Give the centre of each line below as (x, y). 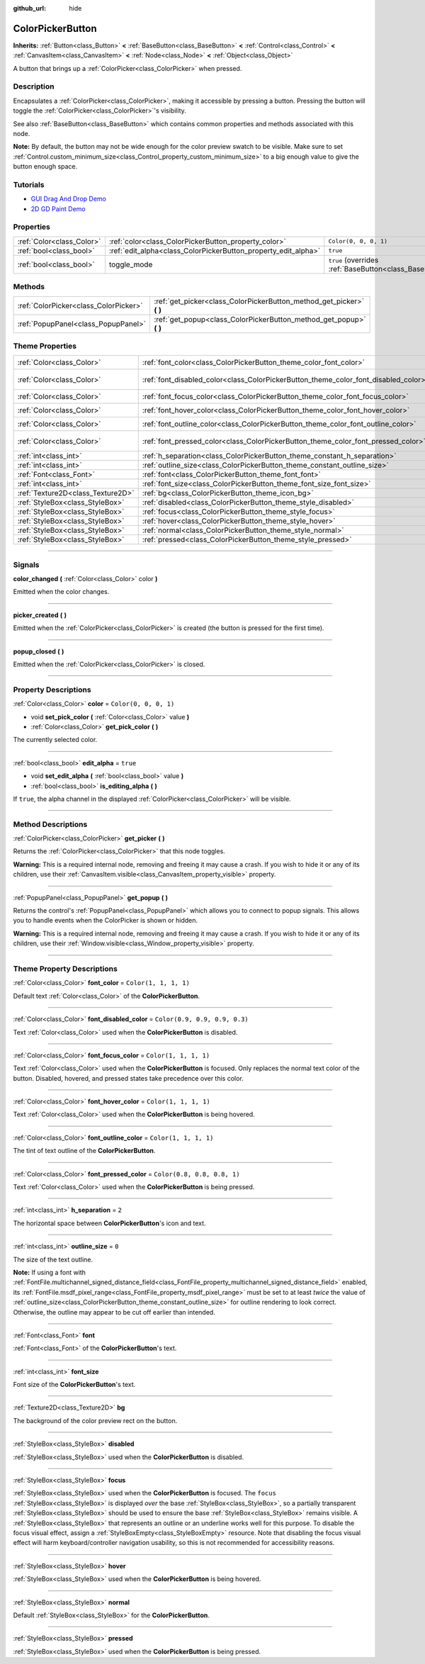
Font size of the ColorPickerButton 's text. (74, 1385)
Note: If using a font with (50, 1272)
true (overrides (353, 260)
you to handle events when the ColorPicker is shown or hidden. (106, 921)
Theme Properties (45, 346)
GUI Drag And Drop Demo (68, 199)
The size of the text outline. (53, 1259)
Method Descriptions (50, 824)
